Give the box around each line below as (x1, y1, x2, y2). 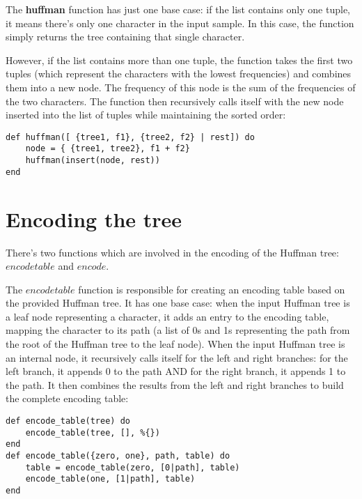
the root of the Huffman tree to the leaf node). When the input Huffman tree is (6, 337, 345, 351)
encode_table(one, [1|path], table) (25, 474, 196, 484)
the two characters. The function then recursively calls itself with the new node (6, 93, 344, 108)
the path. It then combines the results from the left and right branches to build (6, 377, 344, 392)
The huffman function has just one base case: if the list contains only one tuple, (6, 2, 350, 16)
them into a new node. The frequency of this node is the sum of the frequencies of (6, 79, 356, 94)
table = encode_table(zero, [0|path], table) (25, 462, 240, 473)
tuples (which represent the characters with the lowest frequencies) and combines (6, 66, 352, 81)
